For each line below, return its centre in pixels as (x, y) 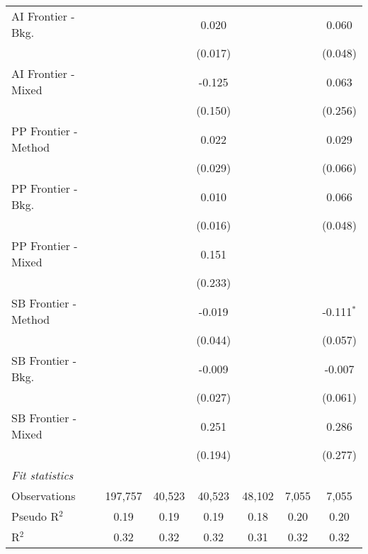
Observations (44, 496)
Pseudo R (35, 516)
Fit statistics (42, 475)
